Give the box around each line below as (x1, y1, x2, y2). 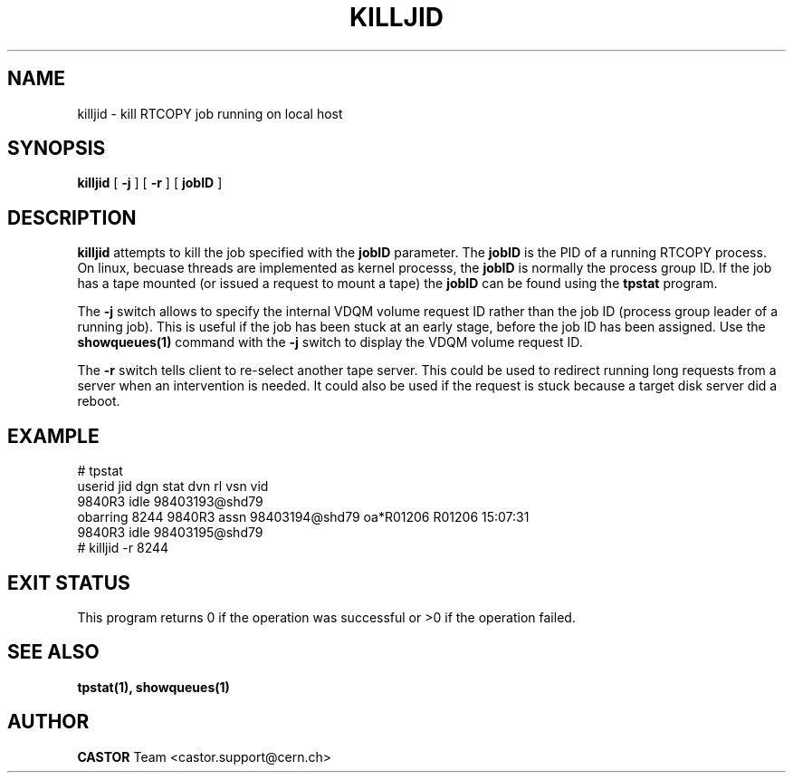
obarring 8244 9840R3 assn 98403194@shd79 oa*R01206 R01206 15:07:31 (77, 509, 530, 525)
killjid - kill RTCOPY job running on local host (77, 105, 343, 121)
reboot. (77, 393, 120, 409)
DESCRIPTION (7, 206, 137, 229)
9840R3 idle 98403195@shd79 (77, 525, 263, 541)
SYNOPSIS (7, 137, 106, 160)
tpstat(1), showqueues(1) (77, 679, 230, 695)
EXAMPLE (7, 424, 100, 448)
